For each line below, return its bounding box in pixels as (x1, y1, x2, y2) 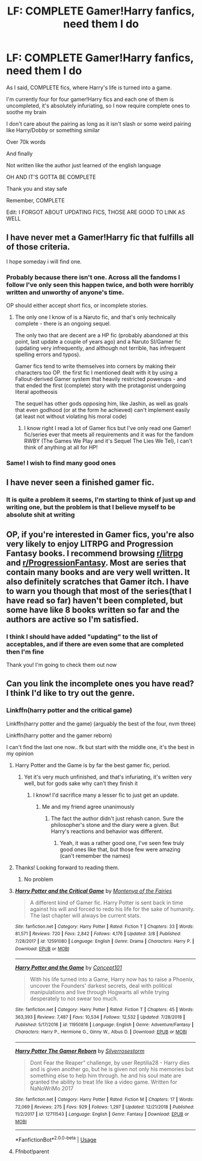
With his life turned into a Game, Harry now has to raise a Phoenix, (29, 976, 195, 983)
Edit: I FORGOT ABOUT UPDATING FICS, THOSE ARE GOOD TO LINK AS (6, 208, 185, 216)
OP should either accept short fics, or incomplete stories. (6, 302, 148, 309)
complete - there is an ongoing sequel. (14, 320, 111, 327)
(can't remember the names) (60, 852, 131, 859)
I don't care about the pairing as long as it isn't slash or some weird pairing (6, 120, 191, 127)
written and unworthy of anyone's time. (6, 288, 124, 297)
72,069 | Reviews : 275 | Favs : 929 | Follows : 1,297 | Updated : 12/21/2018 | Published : (14, 1104, 195, 1110)
